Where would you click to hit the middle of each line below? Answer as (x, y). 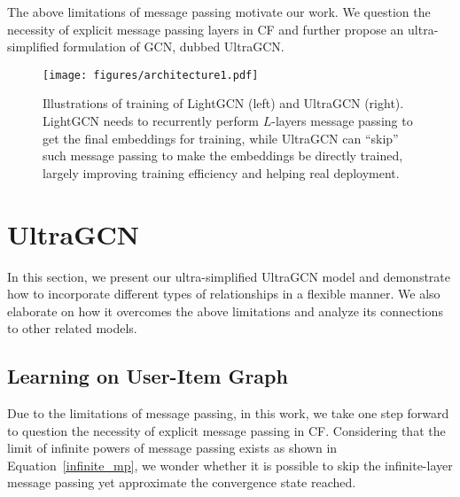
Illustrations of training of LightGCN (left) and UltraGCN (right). (223, 103)
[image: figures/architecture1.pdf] (151, 75)
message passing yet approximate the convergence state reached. (182, 482)
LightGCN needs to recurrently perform (151, 121)
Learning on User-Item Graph (148, 376)
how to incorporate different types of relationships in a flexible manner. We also (224, 294)
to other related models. (72, 328)
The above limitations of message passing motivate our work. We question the (219, 12)
